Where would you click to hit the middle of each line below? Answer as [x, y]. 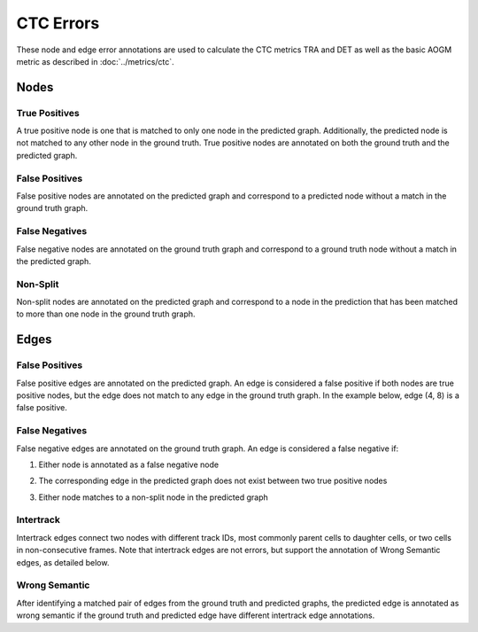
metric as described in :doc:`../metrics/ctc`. [95, 61]
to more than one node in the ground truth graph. [106, 314]
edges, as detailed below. [63, 562]
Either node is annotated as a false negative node [129, 464]
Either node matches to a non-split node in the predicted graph [154, 497]
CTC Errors [58, 23]
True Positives [48, 113]
